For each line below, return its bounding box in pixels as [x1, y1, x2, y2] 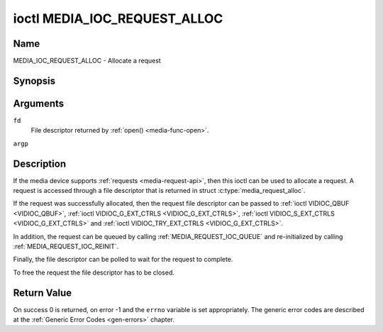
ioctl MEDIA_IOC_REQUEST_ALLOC [13, 11, 223, 26]
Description [13, 157, 67, 170]
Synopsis [13, 74, 56, 87]
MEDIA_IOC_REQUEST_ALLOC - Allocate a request [13, 57, 161, 65]
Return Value [13, 287, 72, 299]
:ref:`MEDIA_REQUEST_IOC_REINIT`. [13, 242, 119, 251]
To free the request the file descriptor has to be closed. [13, 268, 175, 277]
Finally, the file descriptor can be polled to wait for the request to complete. [13, 255, 233, 264]
